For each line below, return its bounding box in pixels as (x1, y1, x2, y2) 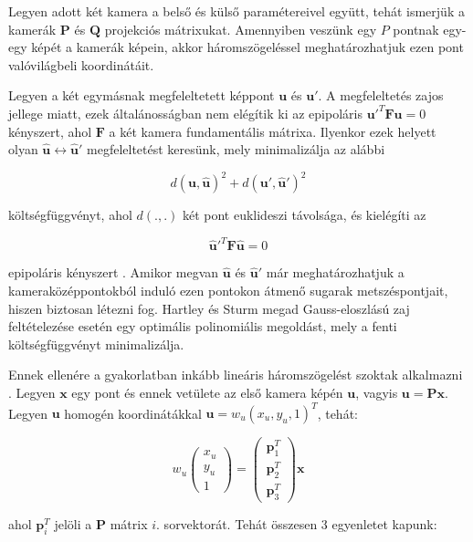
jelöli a (54, 514, 92, 533)
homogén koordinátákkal (64, 403, 202, 422)
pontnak (393, 19, 439, 38)
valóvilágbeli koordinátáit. (8, 55, 154, 74)
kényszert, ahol (8, 121, 92, 141)
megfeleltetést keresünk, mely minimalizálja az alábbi (87, 140, 385, 159)
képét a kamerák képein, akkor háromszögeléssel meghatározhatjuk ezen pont (31, 37, 464, 57)
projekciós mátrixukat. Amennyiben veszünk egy (104, 19, 377, 38)
